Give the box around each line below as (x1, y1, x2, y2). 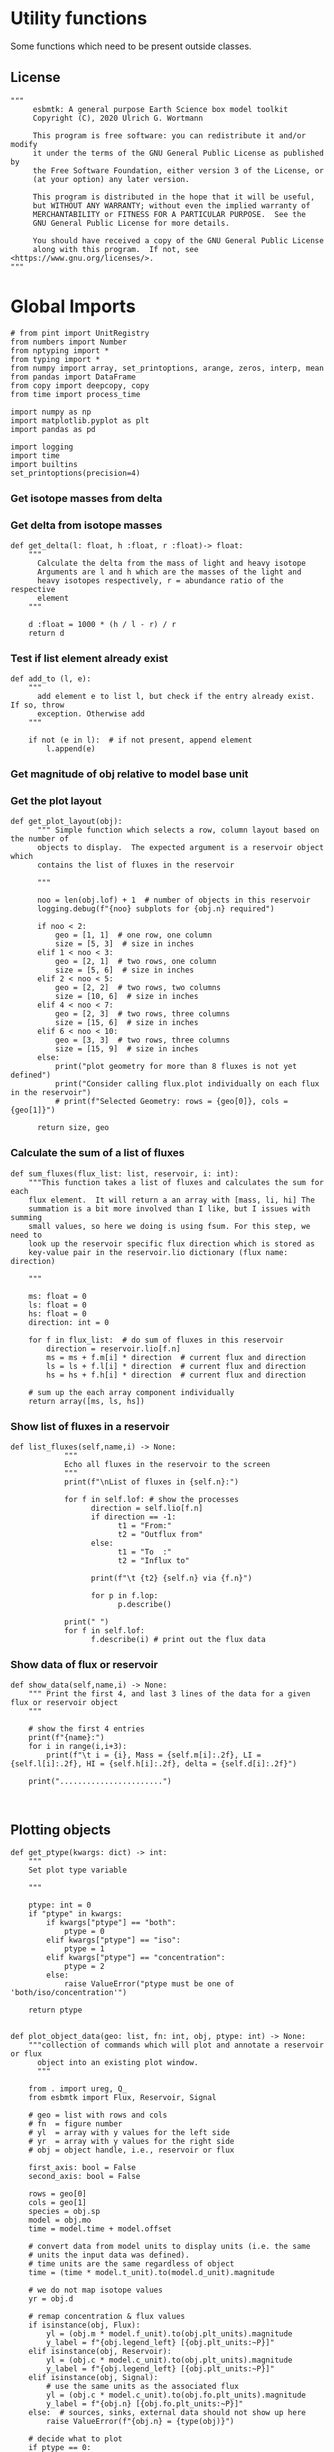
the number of (10, 834, 70, 844)
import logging (10, 442, 74, 452)
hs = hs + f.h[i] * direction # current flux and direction (46, 1370, 307, 1380)
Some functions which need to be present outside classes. (10, 40, 252, 52)
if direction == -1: (90, 1512, 177, 1522)
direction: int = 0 (28, 1317, 110, 1327)
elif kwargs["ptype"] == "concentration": (46, 1953, 226, 1963)
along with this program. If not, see (32, 244, 199, 254)
